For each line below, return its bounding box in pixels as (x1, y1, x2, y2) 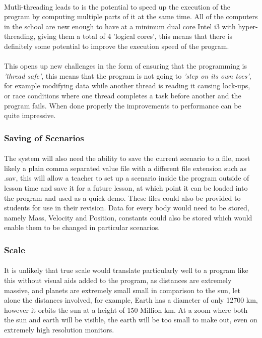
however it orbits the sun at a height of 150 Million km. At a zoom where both (4, 304, 248, 315)
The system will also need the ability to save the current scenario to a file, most (4, 153, 250, 163)
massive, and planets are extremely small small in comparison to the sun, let (4, 285, 240, 295)
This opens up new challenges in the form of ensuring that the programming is (4, 61, 247, 71)
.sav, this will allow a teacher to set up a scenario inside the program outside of (4, 173, 249, 183)
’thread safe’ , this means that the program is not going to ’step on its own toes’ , (4, 70, 251, 81)
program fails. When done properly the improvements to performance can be (4, 100, 241, 110)
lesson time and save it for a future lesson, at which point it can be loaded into (4, 182, 248, 193)
